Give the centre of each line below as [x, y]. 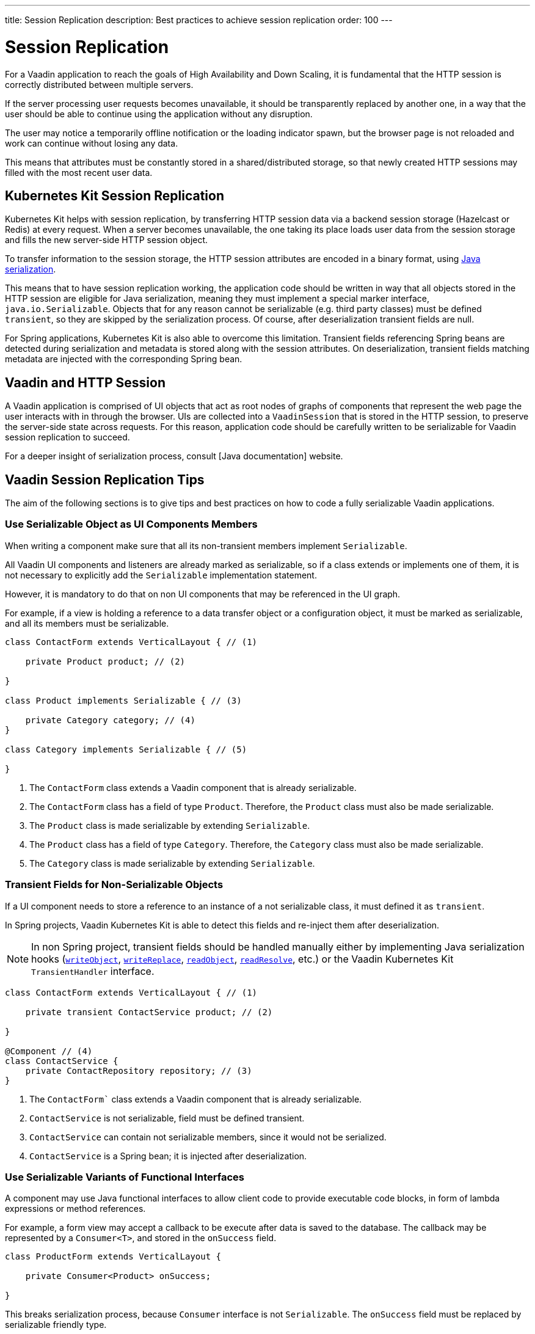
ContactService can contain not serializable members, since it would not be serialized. [208, 1137]
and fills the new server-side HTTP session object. [107, 240]
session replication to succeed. [67, 437]
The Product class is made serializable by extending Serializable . [170, 825]
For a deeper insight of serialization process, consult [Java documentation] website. [174, 456]
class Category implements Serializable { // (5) [126, 749]
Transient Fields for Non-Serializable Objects [114, 885]
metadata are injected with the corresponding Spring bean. [124, 359]
